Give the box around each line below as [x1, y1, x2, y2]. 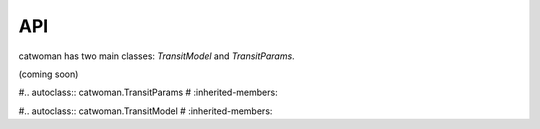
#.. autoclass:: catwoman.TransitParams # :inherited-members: [18, 86, 279, 99]
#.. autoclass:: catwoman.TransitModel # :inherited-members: [18, 105, 273, 117]
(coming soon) [18, 68, 79, 80]
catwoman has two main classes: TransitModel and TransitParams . [18, 50, 295, 62]
